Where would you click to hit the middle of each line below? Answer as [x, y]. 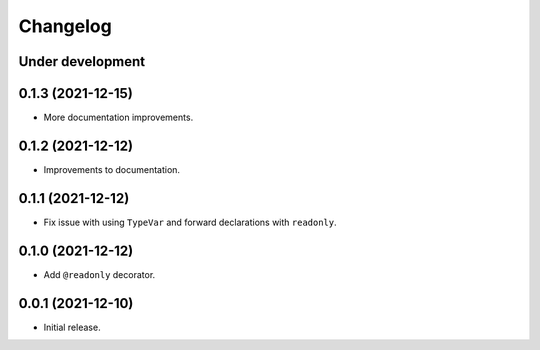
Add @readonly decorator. [99, 274]
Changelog [65, 26]
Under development [82, 61]
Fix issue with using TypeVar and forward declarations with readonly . [190, 222]
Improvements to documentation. [111, 169]
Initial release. [72, 327]
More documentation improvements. [118, 117]
